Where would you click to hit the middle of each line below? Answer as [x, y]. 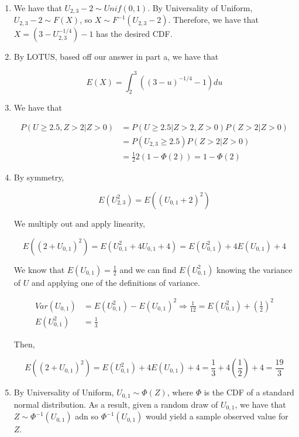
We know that [39, 269]
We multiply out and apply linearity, [79, 223]
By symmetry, [39, 177]
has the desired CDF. [134, 34]
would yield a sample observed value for [217, 416]
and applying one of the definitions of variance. [116, 282]
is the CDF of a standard [249, 392]
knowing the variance [254, 269]
